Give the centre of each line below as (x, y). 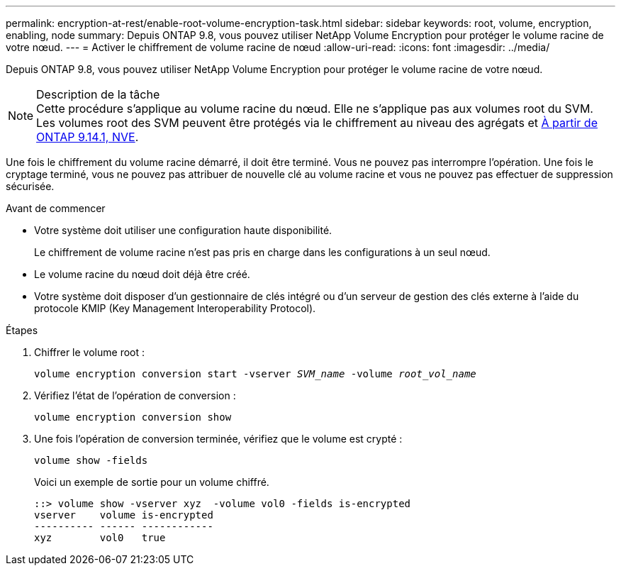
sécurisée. (30, 186)
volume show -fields (91, 460)
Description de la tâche (98, 94)
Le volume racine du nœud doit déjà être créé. (142, 274)
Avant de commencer (56, 208)
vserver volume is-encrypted (124, 515)
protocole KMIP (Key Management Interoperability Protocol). (175, 308)
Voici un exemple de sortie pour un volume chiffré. (152, 482)
